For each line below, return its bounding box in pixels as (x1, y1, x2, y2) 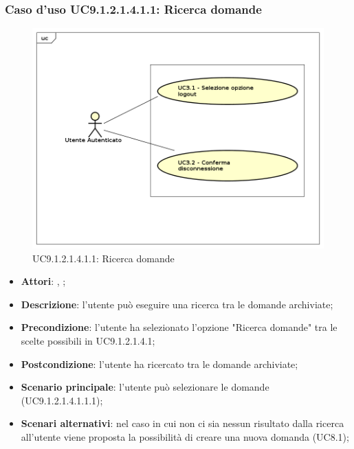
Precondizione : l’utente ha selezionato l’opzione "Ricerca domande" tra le (21, 320, 338, 334)
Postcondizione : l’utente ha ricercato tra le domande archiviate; (21, 356, 298, 371)
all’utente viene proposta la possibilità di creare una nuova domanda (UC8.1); (21, 430, 349, 444)
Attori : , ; (21, 274, 66, 288)
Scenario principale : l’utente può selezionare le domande (21, 380, 269, 394)
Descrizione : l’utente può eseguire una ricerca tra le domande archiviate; (21, 297, 333, 311)
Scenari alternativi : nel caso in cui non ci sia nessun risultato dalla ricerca (21, 416, 344, 430)
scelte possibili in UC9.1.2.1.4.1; (21, 334, 155, 348)
